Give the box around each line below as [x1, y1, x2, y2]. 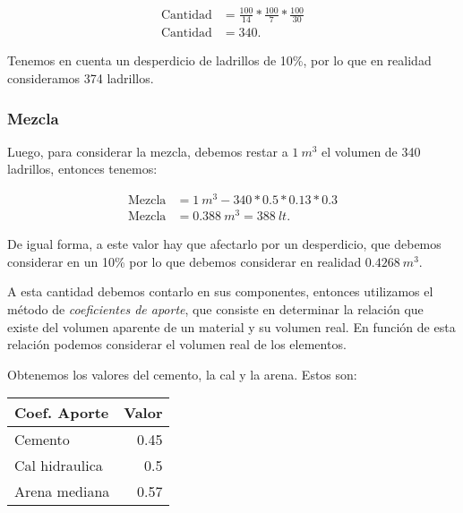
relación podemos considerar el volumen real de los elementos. [7, 335, 347, 354]
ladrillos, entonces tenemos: [7, 159, 158, 178]
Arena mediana [14, 481, 110, 502]
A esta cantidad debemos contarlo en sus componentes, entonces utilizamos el [7, 282, 433, 301]
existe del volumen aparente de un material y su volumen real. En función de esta [7, 317, 456, 336]
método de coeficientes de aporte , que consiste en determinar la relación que [7, 300, 424, 318]
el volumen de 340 [322, 141, 421, 160]
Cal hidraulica [14, 455, 103, 476]
